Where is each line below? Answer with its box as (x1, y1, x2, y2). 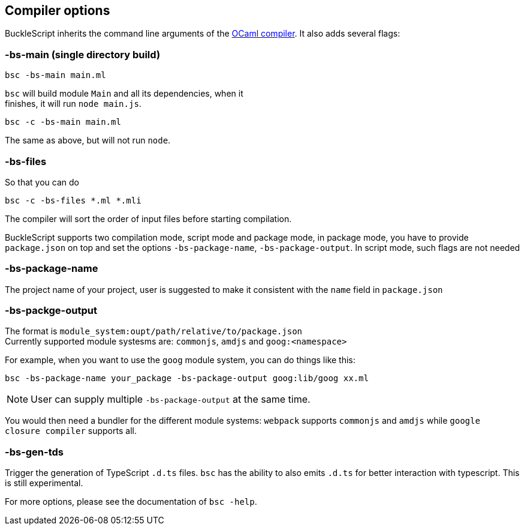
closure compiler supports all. (5, 426, 137, 436)
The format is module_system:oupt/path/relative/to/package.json (5, 326, 303, 337)
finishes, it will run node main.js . (5, 98, 141, 109)
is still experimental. (5, 478, 83, 489)
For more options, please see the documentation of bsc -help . (5, 496, 257, 507)
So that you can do (5, 176, 79, 187)
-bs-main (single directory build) (5, 48, 161, 61)
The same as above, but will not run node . (5, 135, 171, 146)
